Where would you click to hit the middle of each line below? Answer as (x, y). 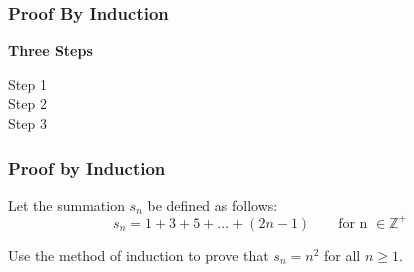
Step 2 (27, 103)
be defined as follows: (212, 204)
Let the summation (66, 204)
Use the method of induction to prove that (138, 254)
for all (342, 254)
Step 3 (27, 123)
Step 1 (27, 83)
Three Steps (50, 50)
